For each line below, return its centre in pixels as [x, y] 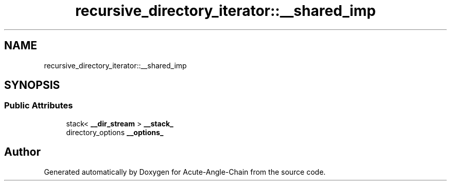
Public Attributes [39, 106]
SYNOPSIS [32, 85]
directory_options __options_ [115, 132]
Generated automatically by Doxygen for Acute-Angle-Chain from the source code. [185, 172]
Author [22, 152]
